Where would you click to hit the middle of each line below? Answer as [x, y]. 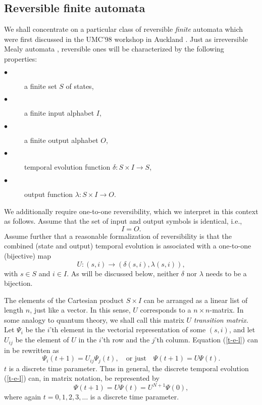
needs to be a [226, 273]
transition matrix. [221, 319]
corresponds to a [166, 310]
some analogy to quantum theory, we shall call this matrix [94, 319]
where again [23, 397]
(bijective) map [28, 255]
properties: [21, 58]
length [14, 310]
